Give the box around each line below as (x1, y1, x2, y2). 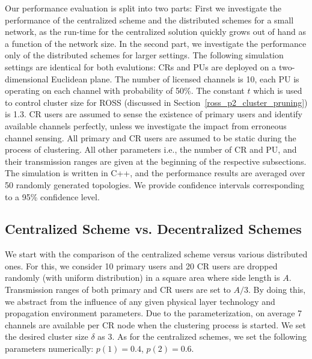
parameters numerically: (5, 342, 94, 355)
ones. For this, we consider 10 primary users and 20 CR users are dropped (5, 259, 278, 272)
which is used (253, 84, 302, 97)
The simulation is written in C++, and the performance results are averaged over (5, 167, 305, 179)
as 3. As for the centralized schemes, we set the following (97, 330, 307, 343)
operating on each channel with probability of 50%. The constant (5, 84, 245, 97)
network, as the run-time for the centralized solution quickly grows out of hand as (5, 25, 307, 38)
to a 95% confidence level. (5, 190, 100, 203)
